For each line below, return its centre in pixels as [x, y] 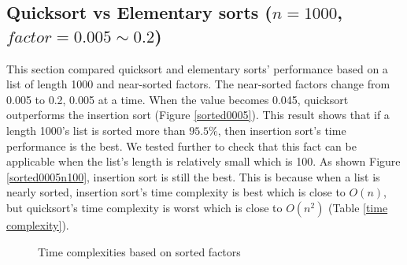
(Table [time [358, 207]
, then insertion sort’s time [282, 130]
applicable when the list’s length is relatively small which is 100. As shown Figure [203, 161]
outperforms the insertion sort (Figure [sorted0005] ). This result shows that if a [198, 115]
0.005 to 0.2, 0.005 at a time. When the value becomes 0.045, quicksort [178, 99]
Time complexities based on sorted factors [139, 251]
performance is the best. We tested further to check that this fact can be [181, 146]
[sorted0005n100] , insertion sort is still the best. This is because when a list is [193, 176]
